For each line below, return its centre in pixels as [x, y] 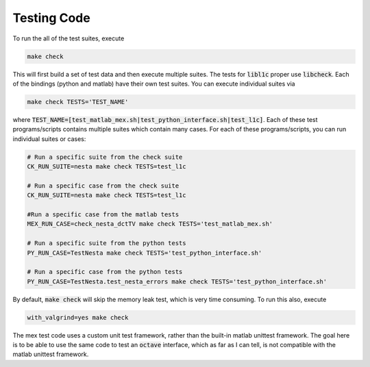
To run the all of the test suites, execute [69, 38]
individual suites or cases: [49, 139]
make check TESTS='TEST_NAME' [78, 102]
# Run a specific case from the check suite [103, 186]
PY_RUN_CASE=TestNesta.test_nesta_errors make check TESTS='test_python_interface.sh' [177, 281]
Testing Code [51, 18]
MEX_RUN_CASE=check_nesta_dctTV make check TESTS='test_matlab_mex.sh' [150, 224]
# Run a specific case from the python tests [105, 272]
